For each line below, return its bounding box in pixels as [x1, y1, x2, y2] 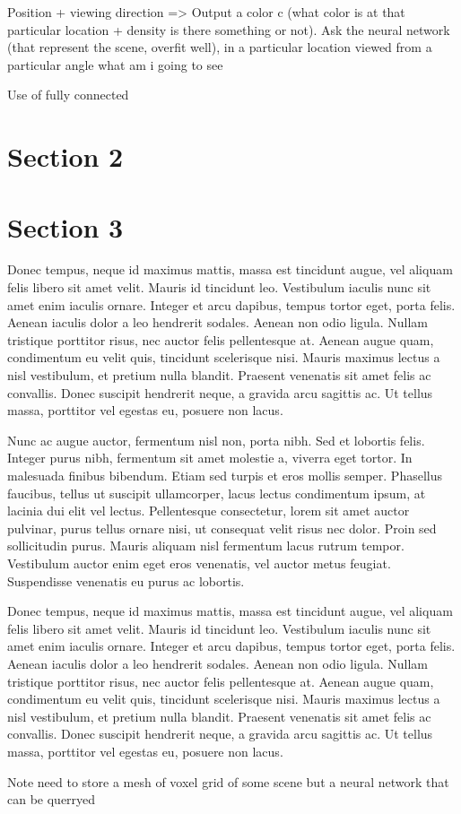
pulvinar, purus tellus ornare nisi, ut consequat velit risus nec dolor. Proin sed [7, 518, 437, 537]
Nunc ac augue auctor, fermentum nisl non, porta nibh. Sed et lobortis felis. [7, 430, 425, 449]
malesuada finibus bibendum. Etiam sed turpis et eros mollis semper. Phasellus [7, 466, 442, 484]
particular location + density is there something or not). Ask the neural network [7, 20, 450, 39]
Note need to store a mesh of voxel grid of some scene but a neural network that [7, 772, 449, 791]
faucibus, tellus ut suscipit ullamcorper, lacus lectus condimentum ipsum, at [7, 483, 426, 502]
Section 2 [7, 138, 124, 175]
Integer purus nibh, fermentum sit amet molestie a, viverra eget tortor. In [7, 448, 413, 467]
